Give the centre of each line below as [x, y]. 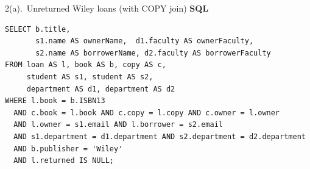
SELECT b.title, [38, 29]
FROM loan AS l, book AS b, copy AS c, [86, 65]
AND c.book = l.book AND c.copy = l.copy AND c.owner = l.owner [147, 113]
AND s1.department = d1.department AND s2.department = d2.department [160, 136]
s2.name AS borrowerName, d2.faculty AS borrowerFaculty [153, 53]
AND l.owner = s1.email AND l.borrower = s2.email [118, 125]
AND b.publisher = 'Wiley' [68, 149]
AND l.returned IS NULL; [64, 161]
